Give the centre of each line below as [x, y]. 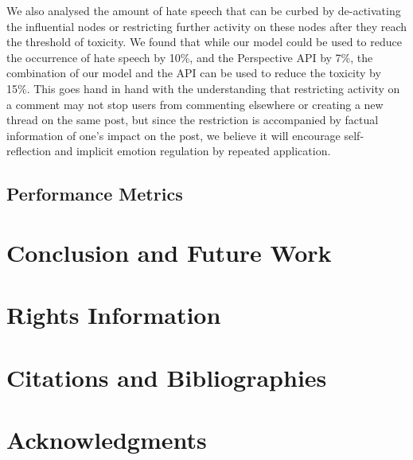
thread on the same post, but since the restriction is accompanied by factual [193, 120]
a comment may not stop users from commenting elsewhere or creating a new [195, 104]
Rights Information [114, 315]
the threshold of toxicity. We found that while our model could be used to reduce [204, 42]
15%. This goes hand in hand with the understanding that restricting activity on [203, 88]
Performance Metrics [95, 194]
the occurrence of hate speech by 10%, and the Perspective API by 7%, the [190, 57]
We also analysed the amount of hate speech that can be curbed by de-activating [204, 10]
